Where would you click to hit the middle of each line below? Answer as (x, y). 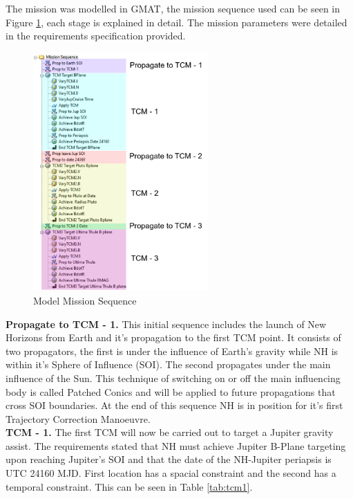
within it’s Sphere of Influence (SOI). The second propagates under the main (168, 364)
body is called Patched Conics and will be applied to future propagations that (171, 391)
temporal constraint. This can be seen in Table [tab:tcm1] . (129, 486)
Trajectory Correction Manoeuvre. (78, 418)
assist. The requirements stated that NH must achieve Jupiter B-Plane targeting (176, 445)
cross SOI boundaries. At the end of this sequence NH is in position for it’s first (174, 405)
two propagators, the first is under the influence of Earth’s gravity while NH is (172, 351)
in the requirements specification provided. (96, 36)
